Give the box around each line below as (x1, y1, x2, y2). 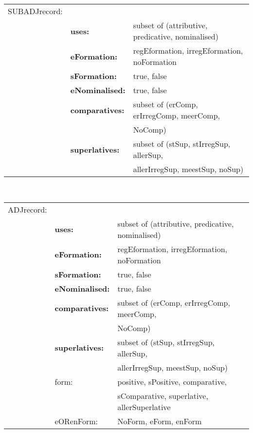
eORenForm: (54, 415, 98, 427)
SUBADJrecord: (8, 5, 63, 17)
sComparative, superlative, (117, 390, 208, 401)
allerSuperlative (117, 401, 171, 413)
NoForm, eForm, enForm (117, 415, 202, 427)
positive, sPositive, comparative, (117, 375, 227, 387)
